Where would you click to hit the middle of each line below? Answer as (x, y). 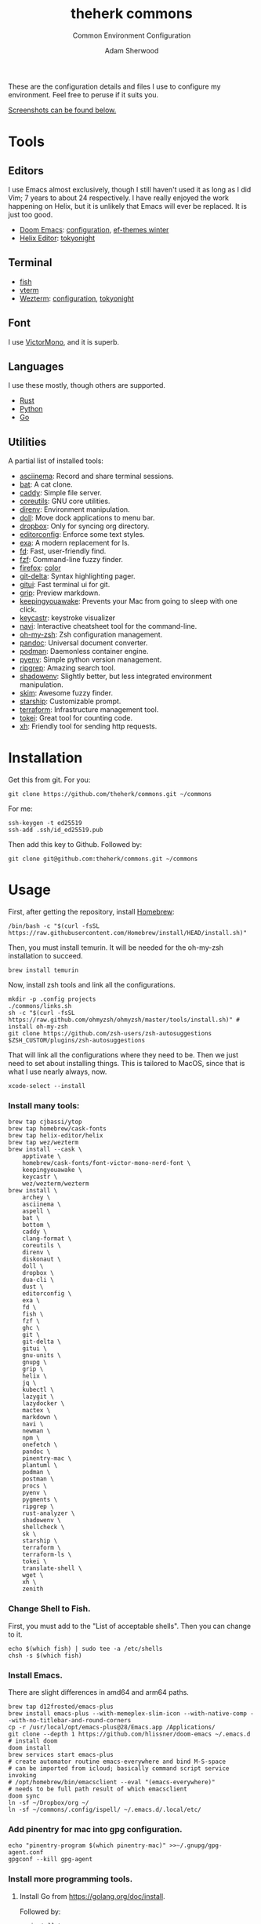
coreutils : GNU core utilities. (65, 501)
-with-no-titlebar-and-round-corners (70, 1720)
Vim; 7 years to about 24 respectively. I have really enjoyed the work (119, 198)
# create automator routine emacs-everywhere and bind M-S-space (117, 1762)
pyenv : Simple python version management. (91, 659)
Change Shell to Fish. (49, 1608)
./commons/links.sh (40, 1006)
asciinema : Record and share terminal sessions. (96, 476)
